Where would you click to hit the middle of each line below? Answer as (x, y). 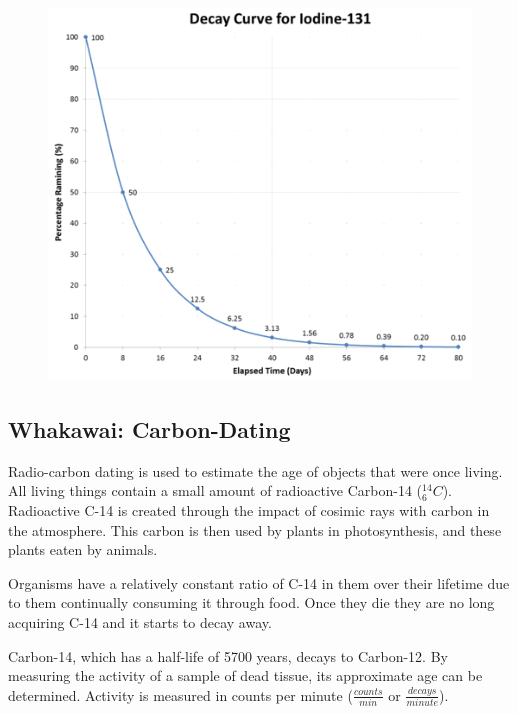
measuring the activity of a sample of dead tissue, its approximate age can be (245, 675)
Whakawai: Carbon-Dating (149, 429)
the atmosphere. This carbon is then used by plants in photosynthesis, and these (255, 529)
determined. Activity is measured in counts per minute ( (180, 694)
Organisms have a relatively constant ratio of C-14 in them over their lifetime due (259, 582)
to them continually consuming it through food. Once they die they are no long (251, 602)
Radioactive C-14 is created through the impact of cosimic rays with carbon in (249, 510)
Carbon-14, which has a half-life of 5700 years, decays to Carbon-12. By (228, 655)
